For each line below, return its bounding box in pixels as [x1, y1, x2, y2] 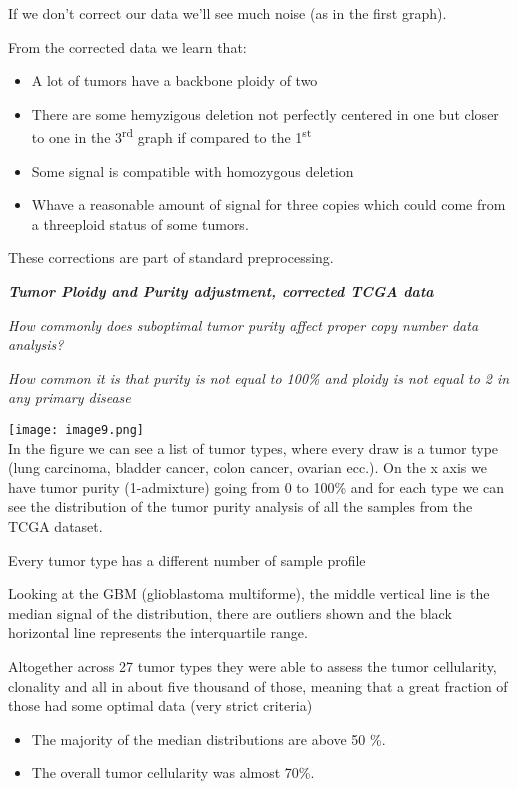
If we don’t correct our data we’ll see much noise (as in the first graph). [8, 3, 447, 23]
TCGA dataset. [8, 516, 103, 536]
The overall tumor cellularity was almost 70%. [31, 762, 315, 783]
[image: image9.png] [8, 422, 145, 437]
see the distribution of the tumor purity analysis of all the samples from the [8, 496, 473, 517]
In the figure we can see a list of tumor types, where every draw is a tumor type [8, 437, 499, 458]
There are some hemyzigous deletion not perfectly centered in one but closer [31, 103, 499, 124]
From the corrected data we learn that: [8, 36, 247, 57]
